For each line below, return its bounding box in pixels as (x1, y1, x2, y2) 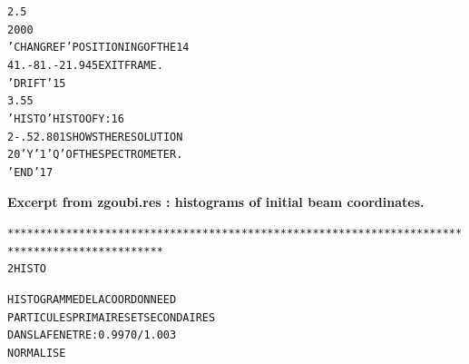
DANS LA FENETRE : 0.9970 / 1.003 (7, 329, 177, 342)
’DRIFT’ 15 (7, 76, 66, 90)
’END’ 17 (7, 165, 54, 179)
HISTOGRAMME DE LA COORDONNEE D (7, 293, 177, 307)
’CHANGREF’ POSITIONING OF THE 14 (7, 41, 190, 54)
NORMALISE (7, 347, 66, 360)
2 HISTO (7, 262, 46, 276)
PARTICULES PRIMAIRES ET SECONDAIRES (7, 310, 216, 324)
